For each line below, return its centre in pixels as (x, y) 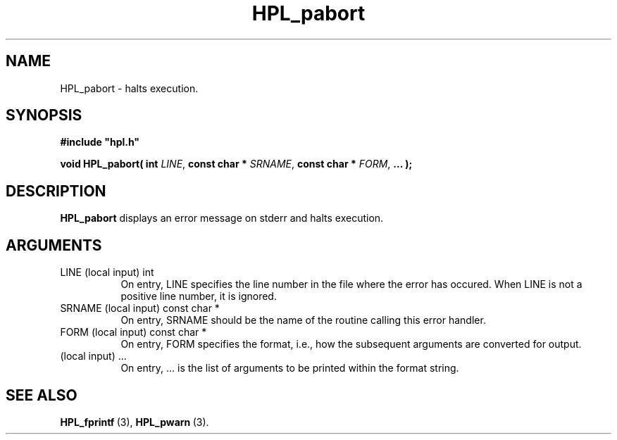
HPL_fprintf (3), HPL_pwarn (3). (135, 422)
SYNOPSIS (44, 115)
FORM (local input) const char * (133, 332)
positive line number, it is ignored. (199, 296)
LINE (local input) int (107, 272)
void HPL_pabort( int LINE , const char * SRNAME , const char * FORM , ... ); (236, 164)
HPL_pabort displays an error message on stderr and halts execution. (222, 218)
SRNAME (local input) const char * (140, 308)
